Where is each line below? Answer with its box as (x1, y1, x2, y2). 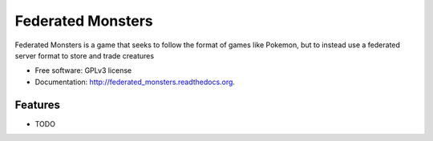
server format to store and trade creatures (14, 50, 155, 60)
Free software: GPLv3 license (34, 66, 132, 75)
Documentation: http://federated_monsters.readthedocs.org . (34, 77, 236, 87)
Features (14, 98, 60, 111)
